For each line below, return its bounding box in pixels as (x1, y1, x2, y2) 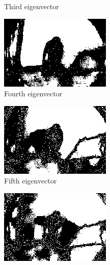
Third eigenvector (4, 1, 59, 11)
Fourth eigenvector (4, 88, 63, 99)
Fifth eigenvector (4, 175, 57, 186)
